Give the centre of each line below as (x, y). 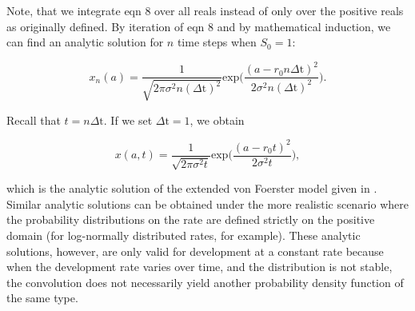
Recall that (34, 120)
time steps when (217, 42)
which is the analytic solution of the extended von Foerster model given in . (192, 188)
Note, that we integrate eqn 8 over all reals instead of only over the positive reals (205, 10)
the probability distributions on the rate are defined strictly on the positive (191, 219)
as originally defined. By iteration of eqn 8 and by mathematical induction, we (199, 26)
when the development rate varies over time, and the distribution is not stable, (200, 267)
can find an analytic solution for (85, 42)
